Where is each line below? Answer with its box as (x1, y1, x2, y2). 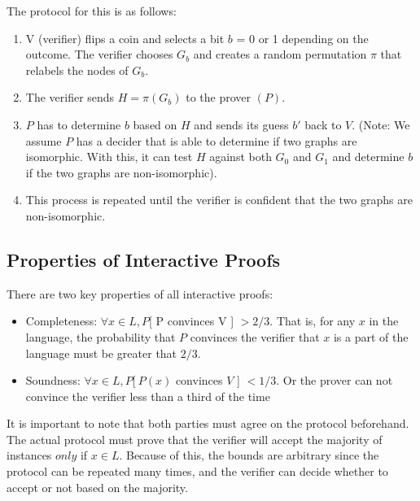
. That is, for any (269, 312, 356, 329)
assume (25, 132, 62, 149)
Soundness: (25, 372, 81, 389)
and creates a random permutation (193, 46, 367, 63)
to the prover (186, 89, 252, 106)
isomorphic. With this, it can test (25, 148, 193, 165)
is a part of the (333, 328, 409, 345)
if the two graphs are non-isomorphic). (25, 163, 217, 181)
